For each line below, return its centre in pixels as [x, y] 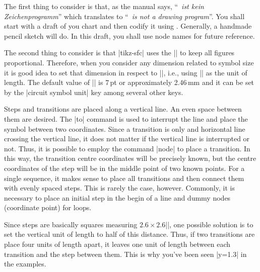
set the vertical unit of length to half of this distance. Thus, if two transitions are [129, 234]
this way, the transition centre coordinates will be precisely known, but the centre [130, 158]
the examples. [25, 264]
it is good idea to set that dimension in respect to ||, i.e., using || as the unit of [126, 72]
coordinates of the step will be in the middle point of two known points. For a [124, 168]
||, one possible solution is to [209, 224]
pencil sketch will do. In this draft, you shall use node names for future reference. [129, 35]
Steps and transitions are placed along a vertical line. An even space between [123, 109]
